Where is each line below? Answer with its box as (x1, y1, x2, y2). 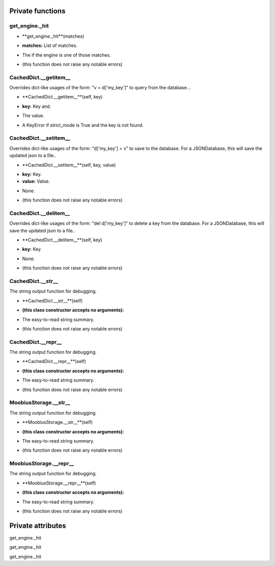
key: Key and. (22, 103, 51, 109)
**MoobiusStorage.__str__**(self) (22, 419, 93, 425)
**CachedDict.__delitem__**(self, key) (22, 237, 102, 243)
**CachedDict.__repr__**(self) (22, 358, 86, 365)
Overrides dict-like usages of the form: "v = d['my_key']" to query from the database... (9, 85, 191, 91)
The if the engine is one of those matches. (22, 52, 111, 58)
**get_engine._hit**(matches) (22, 33, 85, 39)
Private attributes (9, 521, 66, 530)
